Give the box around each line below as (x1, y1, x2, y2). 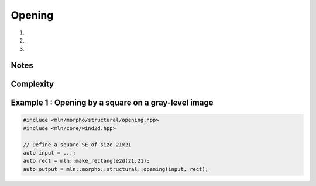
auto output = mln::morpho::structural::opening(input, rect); (23, 166, 209, 172)
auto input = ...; (23, 149, 76, 156)
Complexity (11, 79, 54, 89)
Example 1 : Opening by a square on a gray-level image (11, 98, 214, 108)
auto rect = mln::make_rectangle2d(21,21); (23, 157, 150, 164)
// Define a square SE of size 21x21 (23, 141, 132, 148)
